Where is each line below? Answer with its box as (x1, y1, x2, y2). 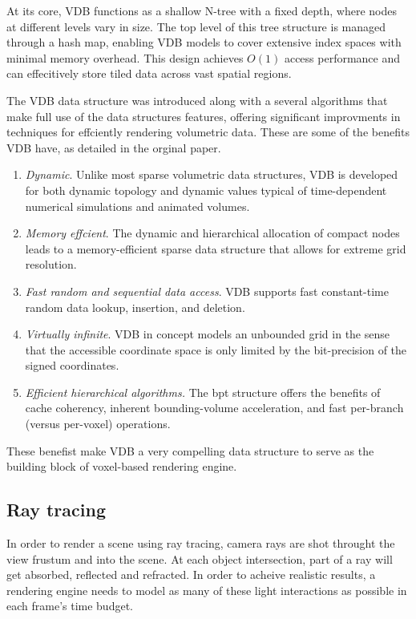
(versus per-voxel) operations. (25, 415, 171, 432)
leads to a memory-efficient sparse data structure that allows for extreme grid (25, 240, 406, 257)
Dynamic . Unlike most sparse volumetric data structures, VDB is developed (25, 166, 398, 183)
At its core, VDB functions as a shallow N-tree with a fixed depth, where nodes (6, 2, 397, 18)
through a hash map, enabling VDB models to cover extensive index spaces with (6, 34, 402, 51)
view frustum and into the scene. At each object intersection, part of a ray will (6, 550, 393, 567)
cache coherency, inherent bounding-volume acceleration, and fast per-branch (25, 399, 404, 416)
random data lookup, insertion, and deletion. (25, 298, 245, 315)
